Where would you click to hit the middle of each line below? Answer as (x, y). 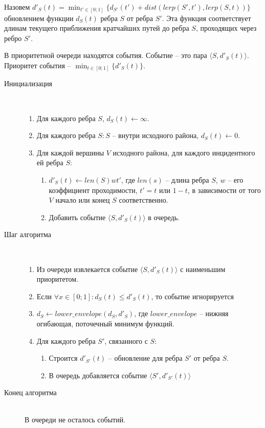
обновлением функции (39, 18)
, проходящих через (226, 28)
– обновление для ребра (145, 358)
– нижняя (214, 313)
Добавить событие (77, 217)
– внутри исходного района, (156, 135)
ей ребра (50, 162)
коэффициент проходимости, (93, 190)
